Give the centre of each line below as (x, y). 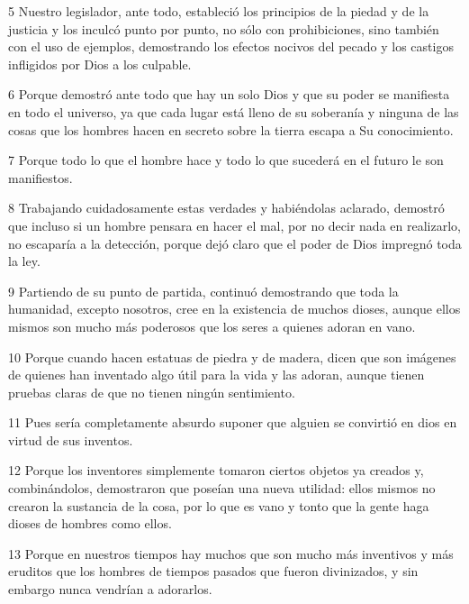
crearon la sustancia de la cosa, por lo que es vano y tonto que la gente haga (219, 505)
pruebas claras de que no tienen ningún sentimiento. (152, 392)
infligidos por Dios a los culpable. (100, 64)
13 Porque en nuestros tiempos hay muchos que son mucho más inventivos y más (231, 553)
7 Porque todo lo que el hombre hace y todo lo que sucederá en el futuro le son (226, 160)
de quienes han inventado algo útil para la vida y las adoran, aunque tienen (216, 375)
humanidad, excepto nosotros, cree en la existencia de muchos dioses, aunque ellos (234, 309)
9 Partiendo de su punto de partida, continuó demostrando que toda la (203, 291)
